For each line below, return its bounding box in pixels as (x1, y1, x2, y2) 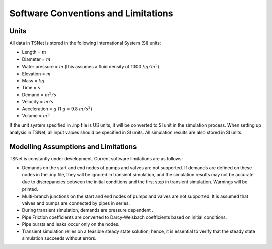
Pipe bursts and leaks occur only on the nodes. (22, 221, 120, 227)
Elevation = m (22, 71, 51, 77)
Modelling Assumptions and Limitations (9, 142, 137, 151)
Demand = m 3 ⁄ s (22, 91, 57, 98)
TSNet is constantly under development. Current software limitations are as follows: (9, 155, 183, 161)
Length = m (22, 49, 47, 55)
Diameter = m (22, 56, 51, 63)
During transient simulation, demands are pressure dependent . (22, 207, 154, 213)
